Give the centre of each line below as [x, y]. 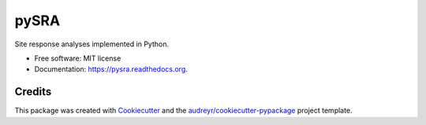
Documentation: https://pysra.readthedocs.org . [111, 69]
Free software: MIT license [78, 58]
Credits [33, 92]
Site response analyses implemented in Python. [92, 44]
